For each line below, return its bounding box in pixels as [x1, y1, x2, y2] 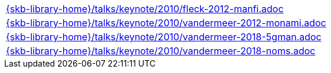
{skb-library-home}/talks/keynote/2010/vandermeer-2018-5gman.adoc [6, 31, 322, 43]
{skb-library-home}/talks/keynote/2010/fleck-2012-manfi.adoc [6, 3, 284, 15]
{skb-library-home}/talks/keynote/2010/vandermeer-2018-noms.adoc [6, 45, 316, 57]
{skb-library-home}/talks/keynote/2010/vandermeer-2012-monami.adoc [6, 17, 326, 29]
